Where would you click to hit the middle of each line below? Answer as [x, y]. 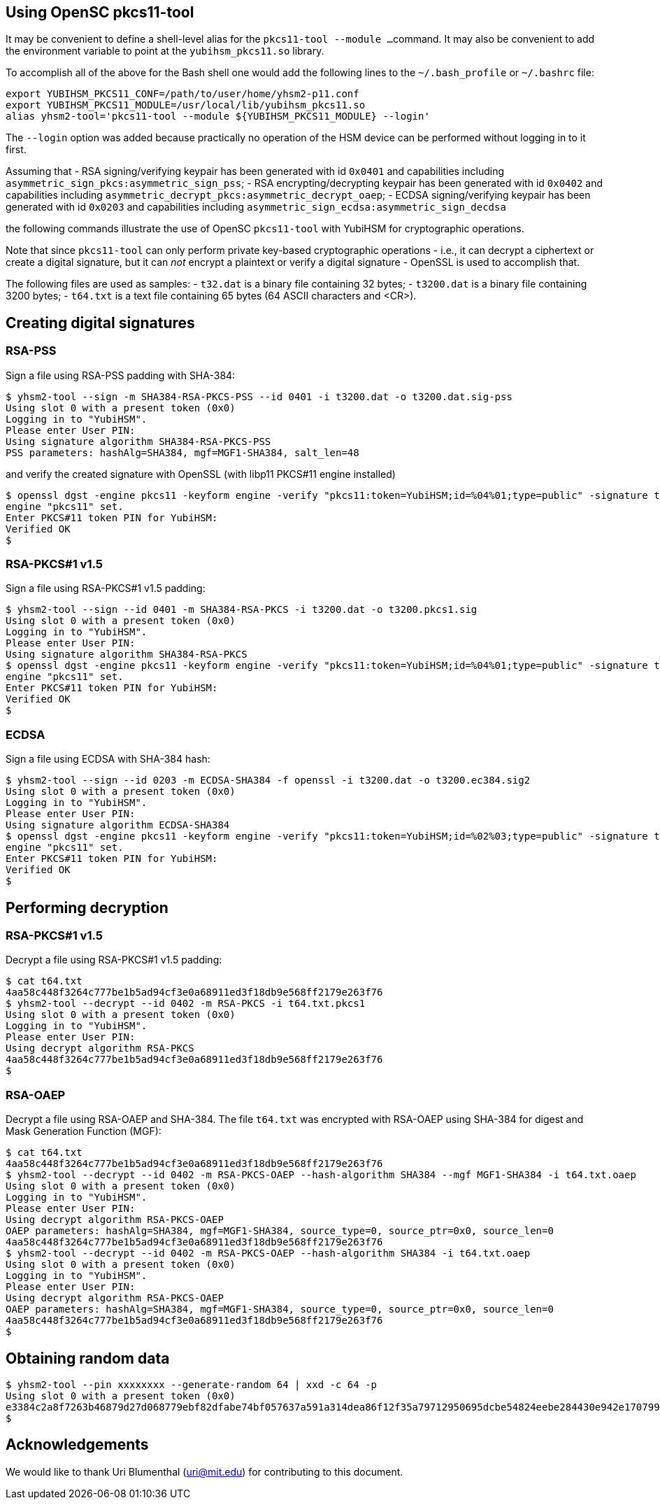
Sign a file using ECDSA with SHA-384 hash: [108, 759]
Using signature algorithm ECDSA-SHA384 [118, 825]
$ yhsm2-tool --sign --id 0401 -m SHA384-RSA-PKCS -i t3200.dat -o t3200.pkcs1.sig [242, 610]
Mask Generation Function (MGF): [84, 1131]
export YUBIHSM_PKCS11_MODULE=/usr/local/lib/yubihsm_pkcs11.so [186, 105]
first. [16, 150]
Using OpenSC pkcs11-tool [100, 12]
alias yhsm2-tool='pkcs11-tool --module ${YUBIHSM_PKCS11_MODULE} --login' [218, 116]
